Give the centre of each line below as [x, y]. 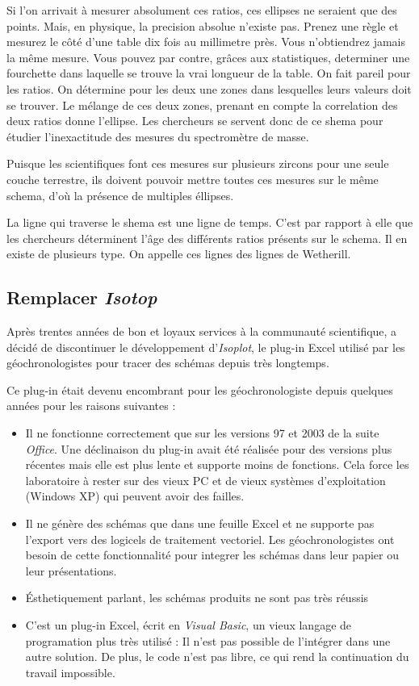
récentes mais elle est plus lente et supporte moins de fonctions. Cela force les [217, 464]
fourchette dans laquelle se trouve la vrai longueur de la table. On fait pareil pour [209, 73]
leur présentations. [71, 570]
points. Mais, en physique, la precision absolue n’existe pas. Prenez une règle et [203, 25]
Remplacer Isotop [82, 297]
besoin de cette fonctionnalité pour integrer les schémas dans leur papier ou [212, 555]
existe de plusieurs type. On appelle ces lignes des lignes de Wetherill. [179, 254]
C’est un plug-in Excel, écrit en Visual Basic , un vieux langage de [189, 625]
